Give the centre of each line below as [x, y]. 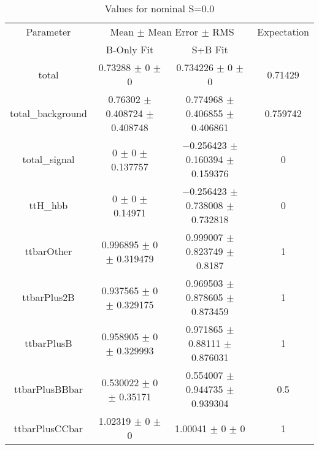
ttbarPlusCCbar [48, 428]
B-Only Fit [130, 49]
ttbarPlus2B [48, 297]
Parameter [48, 32]
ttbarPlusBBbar [48, 389]
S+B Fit [210, 49]
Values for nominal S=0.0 [159, 8]
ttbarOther [48, 251]
